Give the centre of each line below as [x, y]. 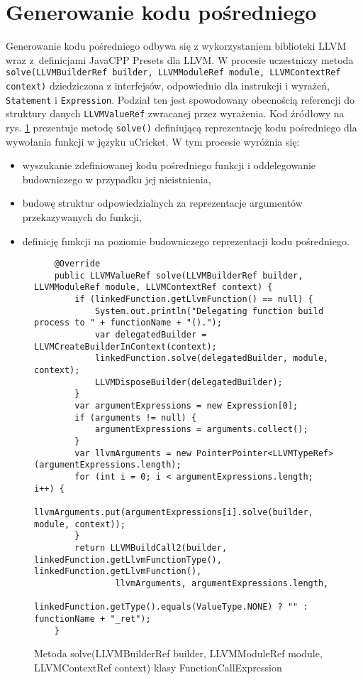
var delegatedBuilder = [151, 335]
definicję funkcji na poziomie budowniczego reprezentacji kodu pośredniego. [186, 241]
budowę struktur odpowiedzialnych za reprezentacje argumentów [162, 203]
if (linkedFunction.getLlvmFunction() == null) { [194, 299]
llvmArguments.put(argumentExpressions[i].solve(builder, [174, 512]
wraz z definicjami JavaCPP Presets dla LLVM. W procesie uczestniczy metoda [180, 59]
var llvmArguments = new [133, 453]
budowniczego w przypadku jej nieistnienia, [117, 179]
